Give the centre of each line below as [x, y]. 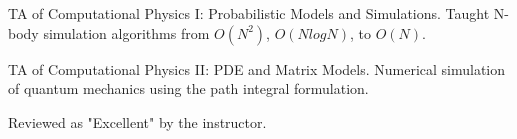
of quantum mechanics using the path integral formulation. [188, 88]
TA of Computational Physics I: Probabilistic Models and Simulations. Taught [249, 13]
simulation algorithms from [126, 32]
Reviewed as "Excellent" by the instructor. [137, 121]
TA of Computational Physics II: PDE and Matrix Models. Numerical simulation [257, 68]
